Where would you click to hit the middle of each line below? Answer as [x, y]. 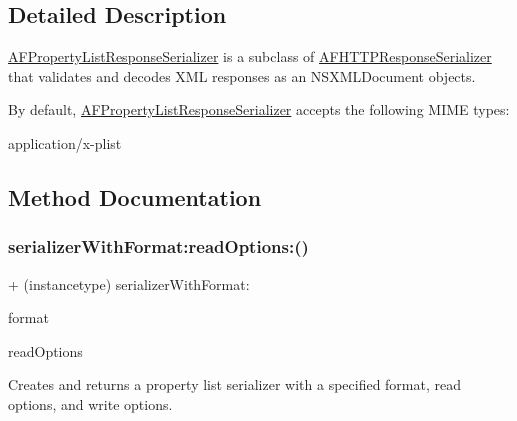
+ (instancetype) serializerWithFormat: [129, 283]
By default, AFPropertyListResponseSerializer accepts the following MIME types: [259, 109]
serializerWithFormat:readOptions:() [158, 246]
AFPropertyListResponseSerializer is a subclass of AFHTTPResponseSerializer [250, 56]
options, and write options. [90, 403]
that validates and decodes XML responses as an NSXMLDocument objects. [242, 75]
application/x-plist [65, 142]
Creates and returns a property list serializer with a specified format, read [235, 384]
